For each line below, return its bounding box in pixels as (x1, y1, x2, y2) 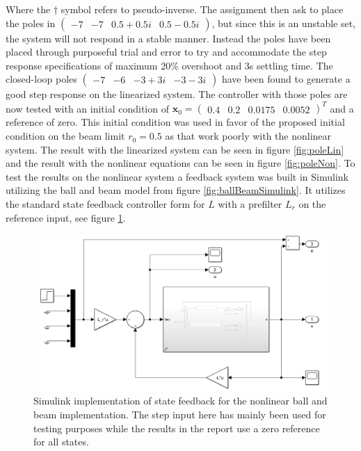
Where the (6, 2, 51, 16)
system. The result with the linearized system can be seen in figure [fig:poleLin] (6, 142, 344, 156)
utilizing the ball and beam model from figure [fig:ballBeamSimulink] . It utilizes (6, 183, 346, 197)
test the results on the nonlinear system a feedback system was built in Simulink (6, 169, 348, 183)
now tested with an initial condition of (6, 101, 169, 115)
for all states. (33, 434, 89, 449)
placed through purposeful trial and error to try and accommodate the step (6, 44, 327, 59)
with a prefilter (218, 197, 282, 211)
